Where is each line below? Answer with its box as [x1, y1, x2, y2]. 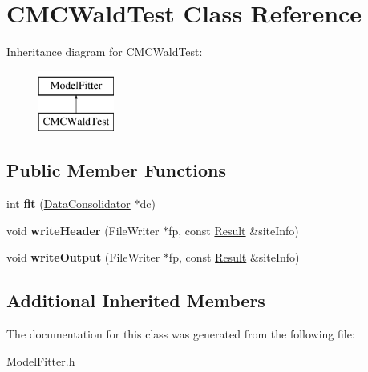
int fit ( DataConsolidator [6, 195, 131, 212]
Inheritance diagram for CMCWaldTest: [6, 43, 203, 60]
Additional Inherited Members [6, 288, 265, 313]
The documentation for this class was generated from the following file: [6, 326, 355, 342]
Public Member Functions [6, 158, 226, 182]
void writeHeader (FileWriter [6, 222, 160, 238]
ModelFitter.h [6, 352, 75, 369]
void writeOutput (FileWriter [6, 249, 160, 266]
